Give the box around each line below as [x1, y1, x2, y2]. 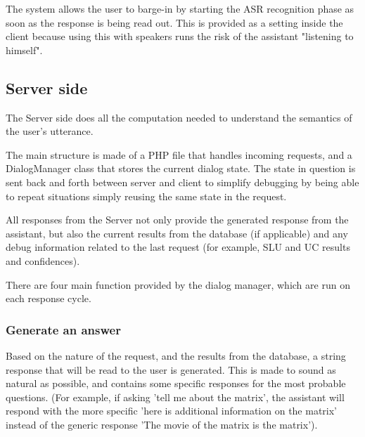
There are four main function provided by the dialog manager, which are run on [6, 277, 350, 292]
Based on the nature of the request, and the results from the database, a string [6, 348, 346, 363]
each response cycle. [6, 291, 91, 306]
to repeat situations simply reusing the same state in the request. [6, 188, 287, 203]
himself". [6, 42, 43, 57]
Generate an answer [6, 320, 121, 338]
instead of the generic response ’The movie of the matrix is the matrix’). [6, 417, 318, 431]
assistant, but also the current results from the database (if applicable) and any [6, 226, 348, 240]
